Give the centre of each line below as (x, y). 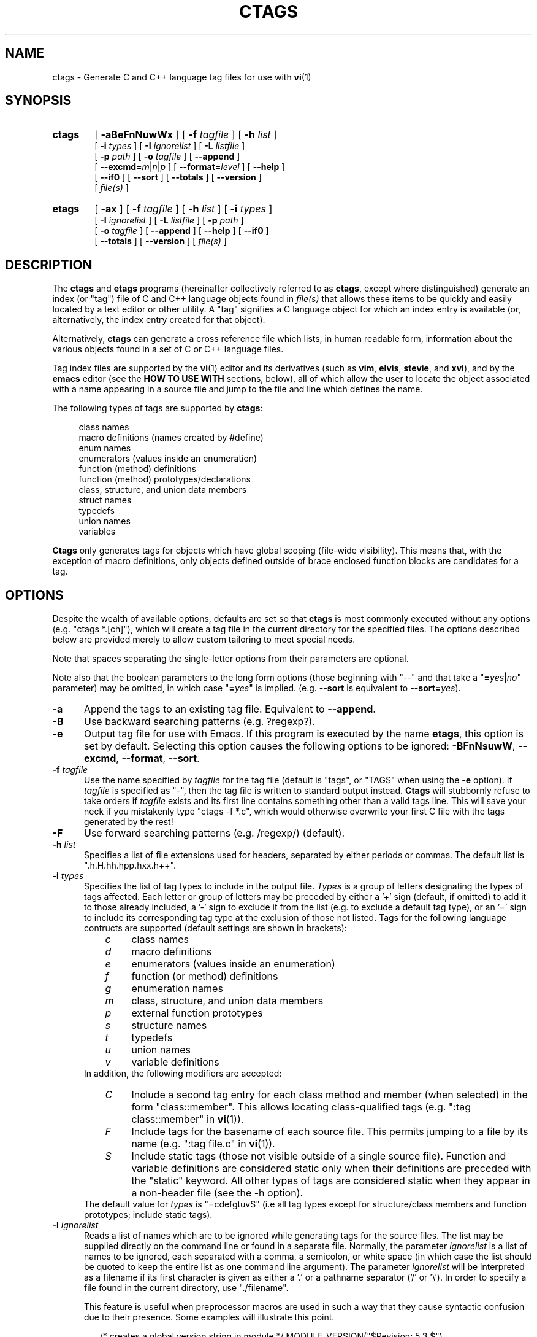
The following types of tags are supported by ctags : (158, 408)
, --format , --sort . (158, 758)
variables (97, 532)
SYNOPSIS (38, 101)
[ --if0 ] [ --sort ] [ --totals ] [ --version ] (178, 177)
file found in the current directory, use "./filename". (186, 1288)
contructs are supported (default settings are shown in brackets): (215, 928)
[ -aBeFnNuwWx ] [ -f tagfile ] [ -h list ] (186, 135)
